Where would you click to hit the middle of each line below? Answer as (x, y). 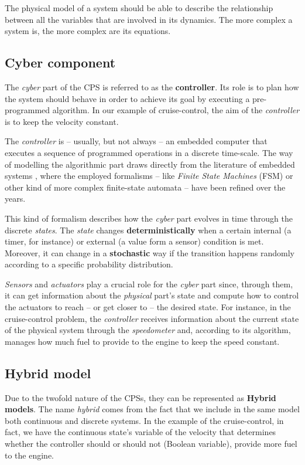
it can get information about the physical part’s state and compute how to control (152, 295)
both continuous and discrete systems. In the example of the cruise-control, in (144, 420)
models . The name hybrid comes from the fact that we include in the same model (152, 409)
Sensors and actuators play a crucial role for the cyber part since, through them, (149, 284)
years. (15, 198)
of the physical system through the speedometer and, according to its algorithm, (148, 330)
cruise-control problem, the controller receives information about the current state (152, 318)
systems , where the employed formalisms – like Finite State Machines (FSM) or (149, 176)
